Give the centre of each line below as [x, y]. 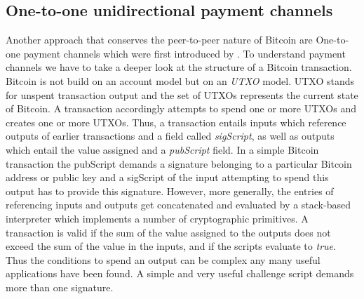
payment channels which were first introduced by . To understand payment [184, 53]
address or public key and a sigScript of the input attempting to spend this [167, 177]
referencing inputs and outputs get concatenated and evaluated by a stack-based [178, 205]
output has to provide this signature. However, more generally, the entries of [170, 191]
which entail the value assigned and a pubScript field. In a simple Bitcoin [162, 149]
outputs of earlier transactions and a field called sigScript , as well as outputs [170, 136]
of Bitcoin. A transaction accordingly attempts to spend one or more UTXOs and [181, 108]
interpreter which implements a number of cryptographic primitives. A [157, 218]
